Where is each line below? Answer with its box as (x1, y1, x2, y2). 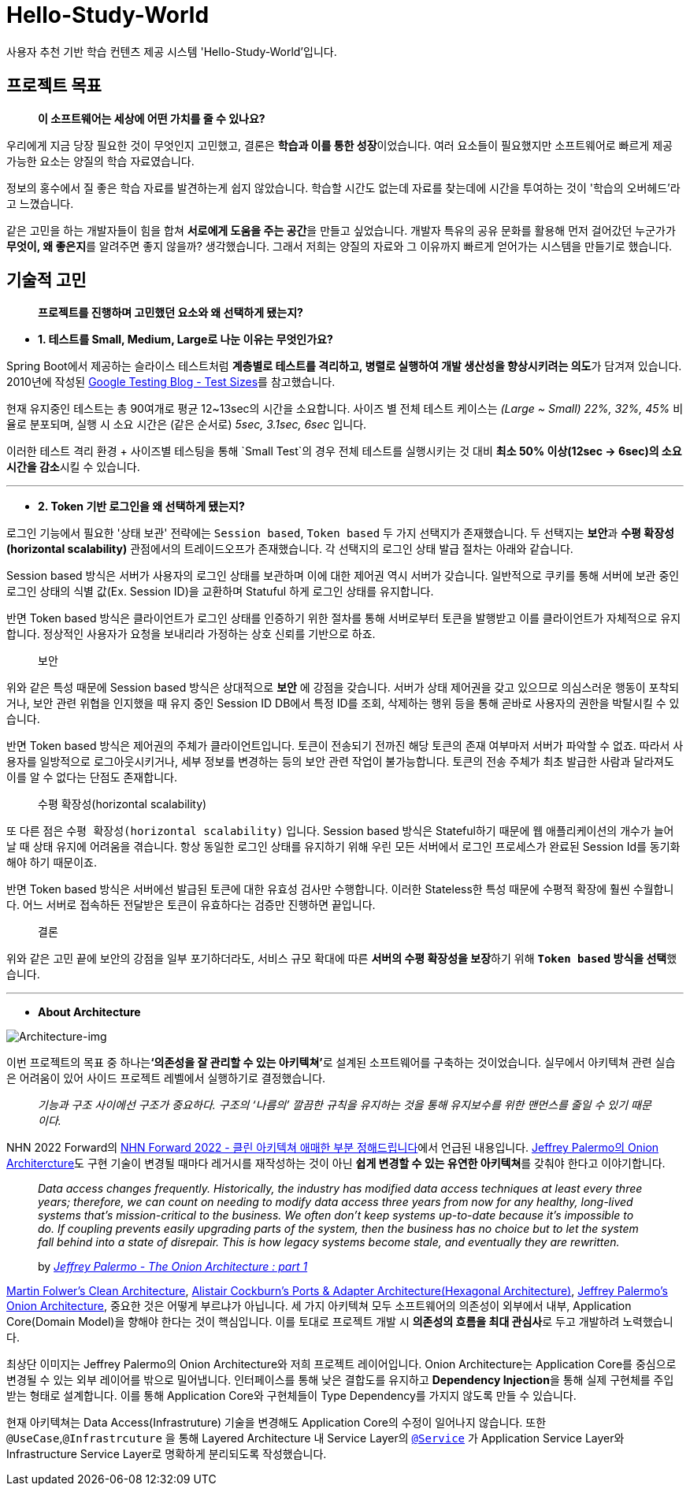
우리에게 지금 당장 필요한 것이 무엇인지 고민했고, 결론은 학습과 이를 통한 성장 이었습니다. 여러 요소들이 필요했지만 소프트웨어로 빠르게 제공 (6, 138, 673, 152)
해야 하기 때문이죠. (6, 855, 97, 870)
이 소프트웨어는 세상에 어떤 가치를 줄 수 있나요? (38, 111, 265, 125)
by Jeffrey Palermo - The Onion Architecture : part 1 (38, 1260, 308, 1274)
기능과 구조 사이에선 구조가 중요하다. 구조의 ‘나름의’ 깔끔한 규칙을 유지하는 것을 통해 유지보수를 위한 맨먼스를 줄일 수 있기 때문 (38, 1098, 651, 1112)
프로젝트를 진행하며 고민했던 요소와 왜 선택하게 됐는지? (38, 306, 303, 320)
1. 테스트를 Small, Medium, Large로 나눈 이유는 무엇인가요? (38, 332, 333, 347)
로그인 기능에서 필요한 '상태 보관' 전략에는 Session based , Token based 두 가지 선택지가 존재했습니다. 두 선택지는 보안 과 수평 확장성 (6, 526, 674, 540)
